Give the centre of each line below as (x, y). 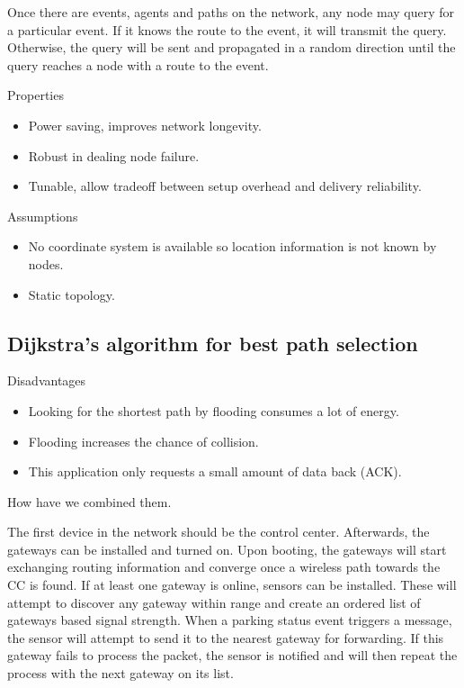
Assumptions (43, 216)
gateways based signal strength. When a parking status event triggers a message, (230, 620)
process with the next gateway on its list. (120, 673)
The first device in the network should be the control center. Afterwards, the (219, 532)
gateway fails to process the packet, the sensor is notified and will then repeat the (232, 655)
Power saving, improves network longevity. (145, 125)
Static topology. (71, 294)
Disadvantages (47, 380)
